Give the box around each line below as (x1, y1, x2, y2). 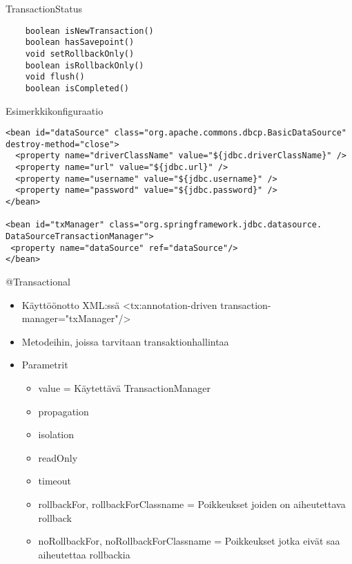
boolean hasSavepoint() (25, 37, 135, 48)
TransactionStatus (6, 1, 83, 15)
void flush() (25, 72, 85, 82)
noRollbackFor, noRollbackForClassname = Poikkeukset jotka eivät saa (38, 534, 340, 548)
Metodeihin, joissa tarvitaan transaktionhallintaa (21, 334, 229, 348)
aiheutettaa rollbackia (38, 547, 130, 561)
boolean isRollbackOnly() (25, 60, 144, 70)
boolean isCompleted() (25, 83, 129, 93)
